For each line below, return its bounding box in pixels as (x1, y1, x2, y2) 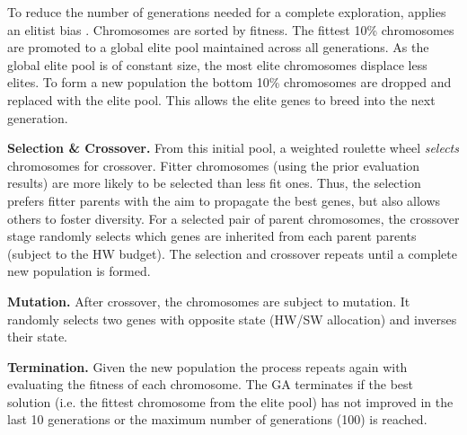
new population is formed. (7, 262, 151, 280)
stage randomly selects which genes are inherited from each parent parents (7, 226, 417, 245)
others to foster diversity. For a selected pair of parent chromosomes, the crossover (7, 209, 460, 227)
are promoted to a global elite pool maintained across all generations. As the (7, 38, 429, 57)
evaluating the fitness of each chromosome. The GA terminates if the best (7, 375, 414, 394)
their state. (7, 327, 68, 346)
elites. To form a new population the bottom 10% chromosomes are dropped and (7, 73, 452, 92)
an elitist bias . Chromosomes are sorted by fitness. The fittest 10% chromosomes (7, 20, 454, 39)
